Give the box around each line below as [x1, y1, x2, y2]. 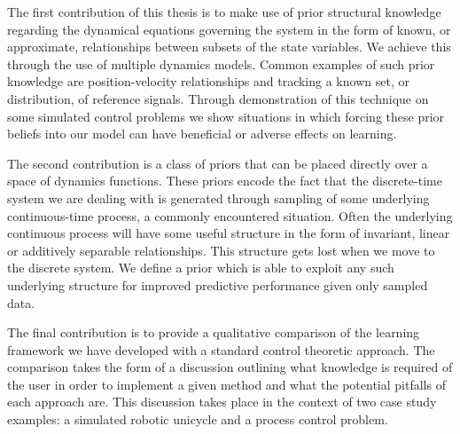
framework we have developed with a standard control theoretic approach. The [7, 340, 435, 359]
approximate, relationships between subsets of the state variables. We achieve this [7, 37, 451, 56]
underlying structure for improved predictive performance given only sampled [7, 275, 428, 294]
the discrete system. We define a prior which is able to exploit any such [7, 258, 394, 277]
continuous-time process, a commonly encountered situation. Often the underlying [7, 206, 453, 225]
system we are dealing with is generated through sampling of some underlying [7, 188, 430, 207]
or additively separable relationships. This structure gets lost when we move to [7, 241, 435, 259]
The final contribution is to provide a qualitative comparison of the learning [7, 323, 420, 342]
